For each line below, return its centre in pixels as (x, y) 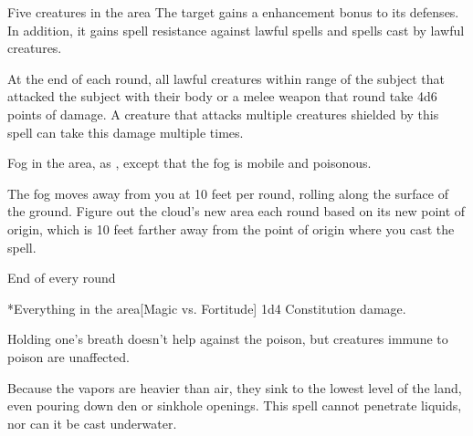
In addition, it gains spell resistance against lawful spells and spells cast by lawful (236, 30)
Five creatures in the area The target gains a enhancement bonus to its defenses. (233, 12)
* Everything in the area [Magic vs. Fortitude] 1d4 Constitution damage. (207, 308)
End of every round (62, 278)
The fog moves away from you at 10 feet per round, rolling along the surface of (228, 193)
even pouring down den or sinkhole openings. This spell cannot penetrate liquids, (235, 405)
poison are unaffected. (68, 356)
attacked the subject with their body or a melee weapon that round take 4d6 (222, 96)
